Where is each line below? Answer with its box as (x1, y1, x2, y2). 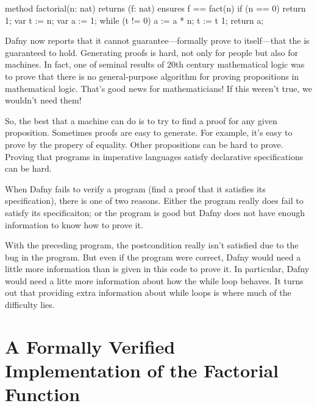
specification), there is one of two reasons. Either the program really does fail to (5, 194, 304, 207)
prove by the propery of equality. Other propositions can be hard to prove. (5, 138, 283, 150)
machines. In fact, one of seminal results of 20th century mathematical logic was (5, 58, 305, 71)
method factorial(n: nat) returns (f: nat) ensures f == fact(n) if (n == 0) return (5, 2, 306, 14)
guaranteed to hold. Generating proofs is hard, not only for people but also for (5, 46, 298, 58)
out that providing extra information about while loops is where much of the (5, 286, 291, 299)
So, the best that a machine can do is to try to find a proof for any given (5, 114, 277, 127)
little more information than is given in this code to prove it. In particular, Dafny (5, 262, 310, 275)
